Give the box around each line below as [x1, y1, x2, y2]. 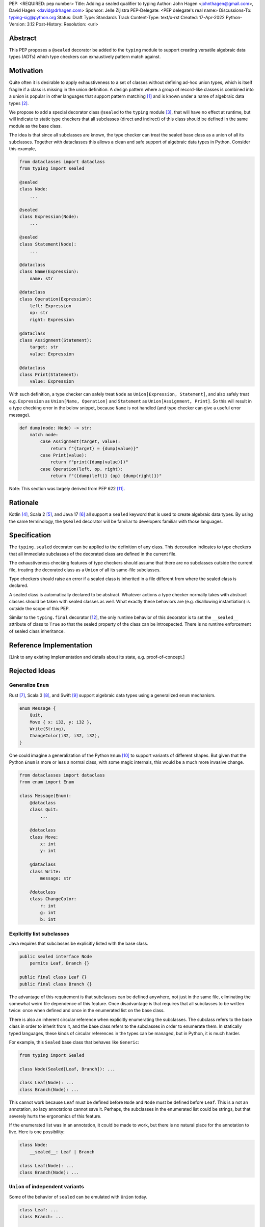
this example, [9, 145, 36, 152]
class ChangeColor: [29, 896, 77, 902]
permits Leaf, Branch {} [29, 960, 90, 966]
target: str [29, 344, 59, 350]
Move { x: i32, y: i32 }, [29, 719, 92, 725]
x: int [40, 841, 56, 847]
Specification [9, 531, 51, 539]
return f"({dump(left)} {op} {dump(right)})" [50, 473, 162, 479]
